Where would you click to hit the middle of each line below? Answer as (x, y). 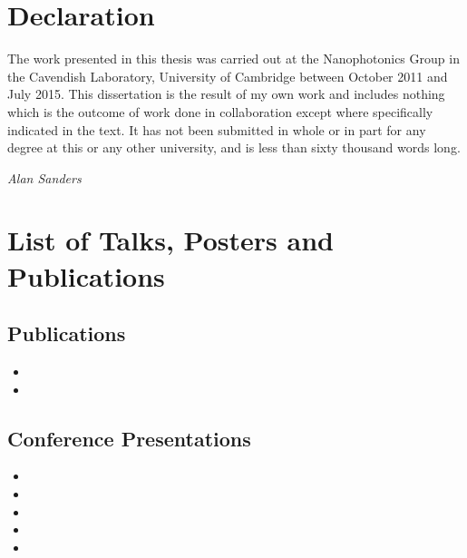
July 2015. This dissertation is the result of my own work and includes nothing (226, 94)
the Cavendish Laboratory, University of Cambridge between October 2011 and (228, 76)
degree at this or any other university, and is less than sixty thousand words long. (234, 147)
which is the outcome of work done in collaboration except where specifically (220, 111)
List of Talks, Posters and (170, 240)
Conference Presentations (129, 438)
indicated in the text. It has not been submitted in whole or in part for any (217, 129)
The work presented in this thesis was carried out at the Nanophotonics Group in (233, 59)
